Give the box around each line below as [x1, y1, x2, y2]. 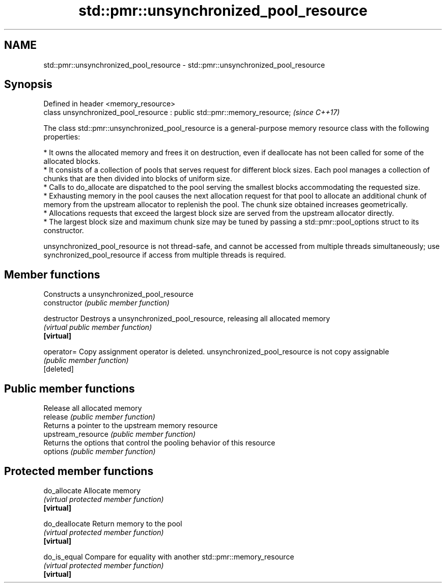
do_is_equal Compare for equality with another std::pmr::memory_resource [43, 552, 294, 561]
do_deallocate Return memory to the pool [43, 519, 182, 528]
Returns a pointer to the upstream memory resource [43, 421, 218, 430]
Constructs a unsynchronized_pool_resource [43, 290, 194, 299]
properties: [43, 132, 80, 142]
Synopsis [4, 78, 52, 91]
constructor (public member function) [43, 298, 170, 308]
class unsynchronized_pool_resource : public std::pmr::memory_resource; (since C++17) [43, 108, 340, 117]
